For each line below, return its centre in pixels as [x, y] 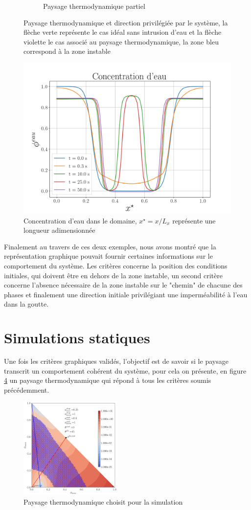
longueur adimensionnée [59, 230]
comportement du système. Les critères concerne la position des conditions [116, 266]
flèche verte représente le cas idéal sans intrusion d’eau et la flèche [123, 32]
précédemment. [27, 389]
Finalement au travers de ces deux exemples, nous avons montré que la [110, 246]
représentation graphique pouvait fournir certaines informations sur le [108, 256]
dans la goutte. [26, 304]
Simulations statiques [77, 338]
